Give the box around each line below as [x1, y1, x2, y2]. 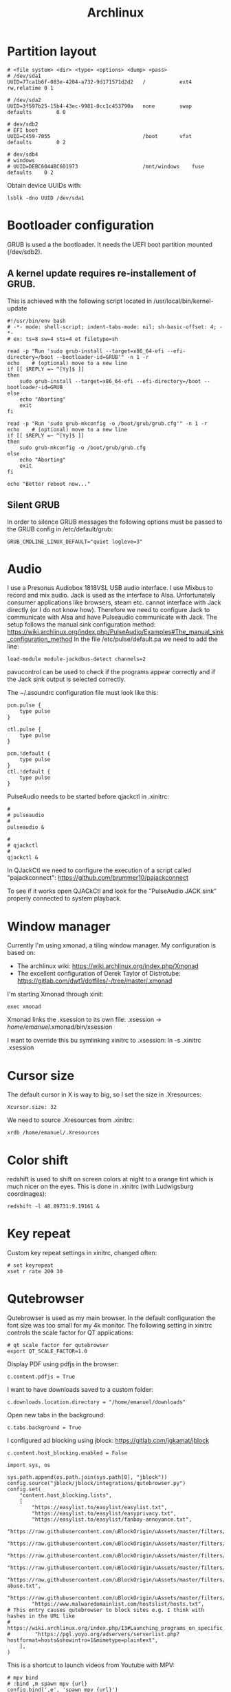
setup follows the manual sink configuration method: [7, 620, 156, 629]
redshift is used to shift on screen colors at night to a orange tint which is [7, 1175, 214, 1183]
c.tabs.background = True [7, 1424, 81, 1431]
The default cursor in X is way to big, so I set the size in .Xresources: [7, 1090, 201, 1099]
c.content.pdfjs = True [7, 1373, 76, 1381]
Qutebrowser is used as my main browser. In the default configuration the [7, 1314, 216, 1322]
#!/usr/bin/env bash [7, 317, 67, 324]
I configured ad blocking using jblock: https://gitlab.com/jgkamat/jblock [7, 1437, 210, 1445]
